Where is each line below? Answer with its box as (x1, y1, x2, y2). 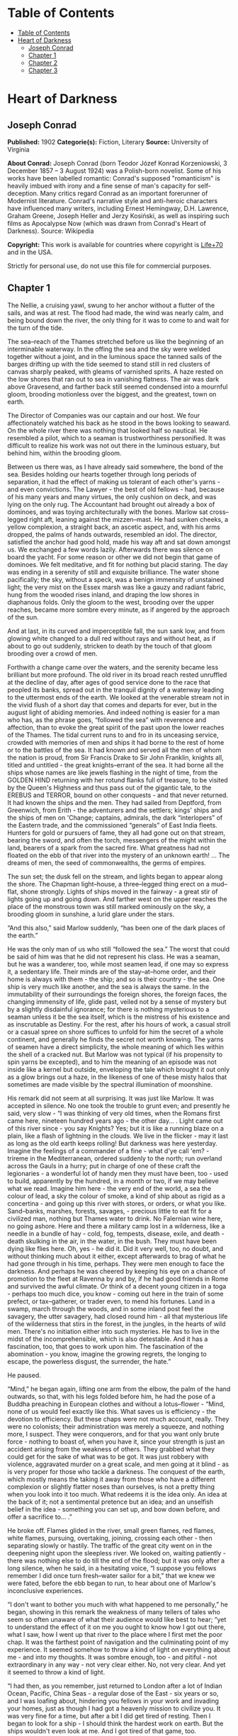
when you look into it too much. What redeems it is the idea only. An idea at (7, 1490, 227, 1498)
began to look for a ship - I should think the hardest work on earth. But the (7, 1719, 224, 1728)
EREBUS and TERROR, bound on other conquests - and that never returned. (7, 791, 229, 799)
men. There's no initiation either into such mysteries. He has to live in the (7, 1327, 220, 1335)
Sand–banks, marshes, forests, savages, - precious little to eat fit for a (7, 1206, 212, 1215)
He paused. (7, 1371, 41, 1379)
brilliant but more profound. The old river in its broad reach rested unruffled (7, 670, 227, 679)
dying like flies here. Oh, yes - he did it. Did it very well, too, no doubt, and (7, 1244, 224, 1252)
